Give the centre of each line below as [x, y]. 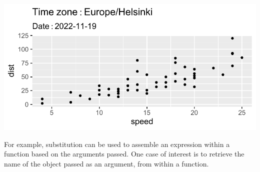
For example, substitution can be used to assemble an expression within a [117, 144]
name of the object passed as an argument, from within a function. [106, 163]
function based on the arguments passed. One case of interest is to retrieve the [124, 154]
